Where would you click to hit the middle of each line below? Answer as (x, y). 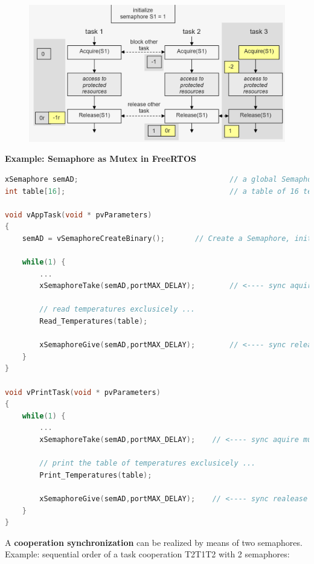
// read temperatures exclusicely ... (117, 309)
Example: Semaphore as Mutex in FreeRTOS (101, 159)
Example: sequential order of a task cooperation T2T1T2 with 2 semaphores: (147, 554)
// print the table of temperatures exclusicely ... (148, 463)
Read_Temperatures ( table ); (94, 322)
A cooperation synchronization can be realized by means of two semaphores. (154, 542)
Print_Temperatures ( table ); (96, 475)
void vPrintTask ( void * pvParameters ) (83, 392)
